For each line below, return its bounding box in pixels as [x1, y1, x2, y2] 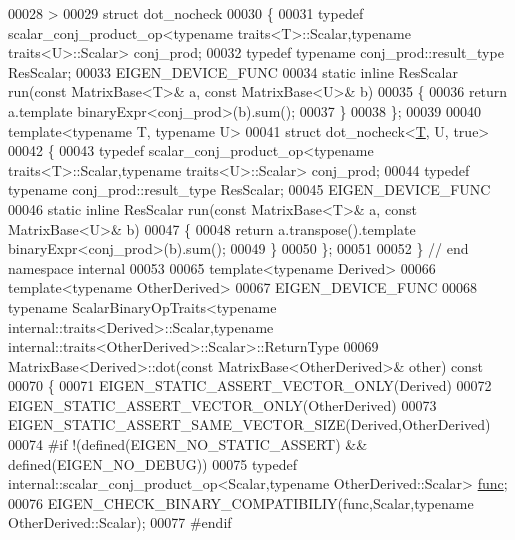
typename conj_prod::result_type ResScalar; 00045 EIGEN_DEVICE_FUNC [8, 179, 491, 200]
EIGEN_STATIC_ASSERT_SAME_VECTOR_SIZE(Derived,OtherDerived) [8, 414, 491, 435]
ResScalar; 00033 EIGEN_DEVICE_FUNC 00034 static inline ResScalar [8, 61, 458, 82]
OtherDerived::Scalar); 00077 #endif [8, 512, 232, 533]
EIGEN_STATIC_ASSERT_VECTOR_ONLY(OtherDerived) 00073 [8, 394, 437, 415]
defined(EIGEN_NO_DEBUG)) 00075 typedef [8, 453, 297, 474]
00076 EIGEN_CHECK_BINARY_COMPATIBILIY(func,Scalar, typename [8, 492, 474, 513]
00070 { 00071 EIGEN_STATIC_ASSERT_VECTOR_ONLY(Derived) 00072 [8, 375, 492, 396]
